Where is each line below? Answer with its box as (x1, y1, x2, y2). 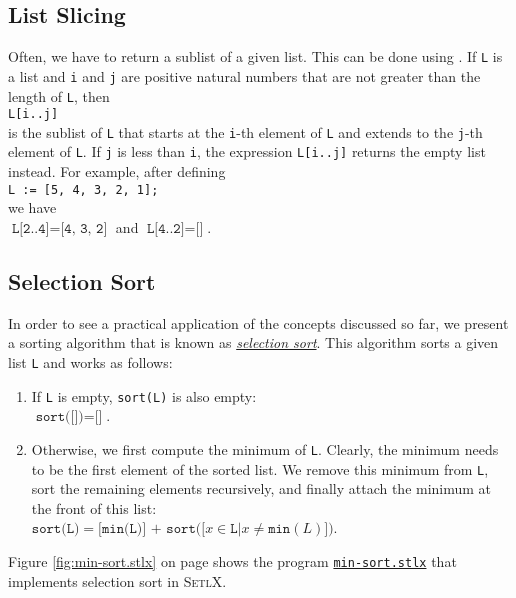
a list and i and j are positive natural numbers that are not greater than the (8, 65, 481, 86)
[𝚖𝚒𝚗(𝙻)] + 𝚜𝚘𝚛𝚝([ (98, 522, 206, 537)
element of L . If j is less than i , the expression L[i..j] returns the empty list (8, 141, 486, 162)
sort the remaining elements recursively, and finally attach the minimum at (31, 478, 492, 499)
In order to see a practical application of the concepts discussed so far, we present (8, 312, 509, 333)
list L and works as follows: (8, 351, 173, 372)
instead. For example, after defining (8, 161, 226, 182)
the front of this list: (31, 497, 157, 518)
